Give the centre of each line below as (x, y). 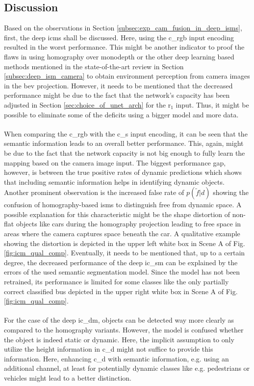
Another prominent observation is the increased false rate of (94, 192)
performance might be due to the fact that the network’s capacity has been (117, 95)
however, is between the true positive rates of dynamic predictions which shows (123, 172)
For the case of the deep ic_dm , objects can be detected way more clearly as (119, 320)
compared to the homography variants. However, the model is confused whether (124, 330)
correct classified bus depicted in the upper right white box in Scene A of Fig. (121, 291)
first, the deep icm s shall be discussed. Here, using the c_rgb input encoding (119, 37)
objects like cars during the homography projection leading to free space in (128, 224)
